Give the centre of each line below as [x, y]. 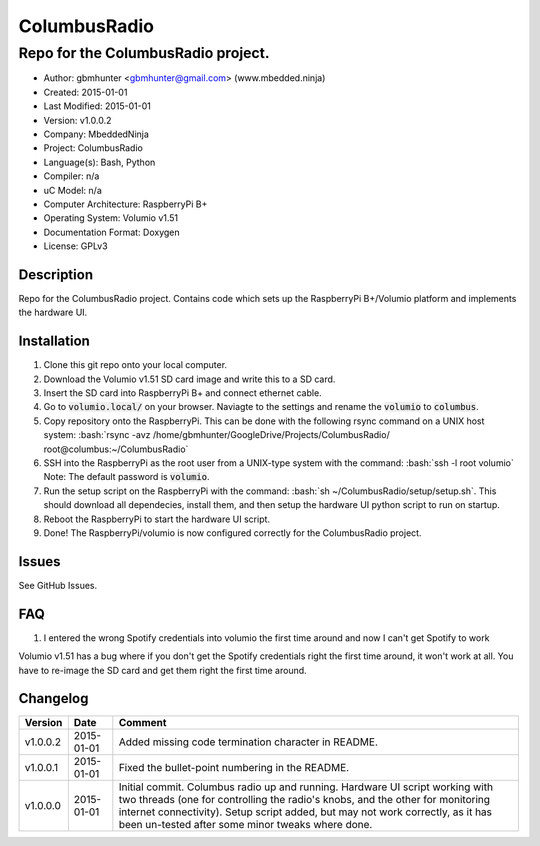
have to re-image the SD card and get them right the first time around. [162, 670]
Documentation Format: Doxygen [111, 232]
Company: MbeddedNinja [96, 134]
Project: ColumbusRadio [93, 148]
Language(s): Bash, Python [99, 162]
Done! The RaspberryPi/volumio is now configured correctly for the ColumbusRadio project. [232, 532]
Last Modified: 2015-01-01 [97, 106]
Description [56, 274]
